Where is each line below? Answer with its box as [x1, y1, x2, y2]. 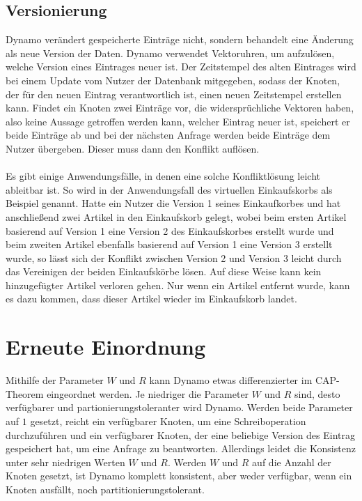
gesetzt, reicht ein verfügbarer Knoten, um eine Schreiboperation [30, 413, 306, 428]
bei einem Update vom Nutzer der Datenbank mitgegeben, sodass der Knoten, [6, 72, 340, 87]
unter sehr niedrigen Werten [6, 454, 125, 469]
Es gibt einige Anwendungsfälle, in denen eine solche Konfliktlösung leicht [6, 169, 321, 183]
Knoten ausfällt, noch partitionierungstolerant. [6, 481, 205, 496]
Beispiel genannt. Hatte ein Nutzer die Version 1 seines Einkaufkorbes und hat [6, 196, 341, 210]
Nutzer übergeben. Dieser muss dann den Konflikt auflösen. [6, 141, 260, 155]
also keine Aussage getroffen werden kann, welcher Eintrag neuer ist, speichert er [6, 114, 350, 128]
